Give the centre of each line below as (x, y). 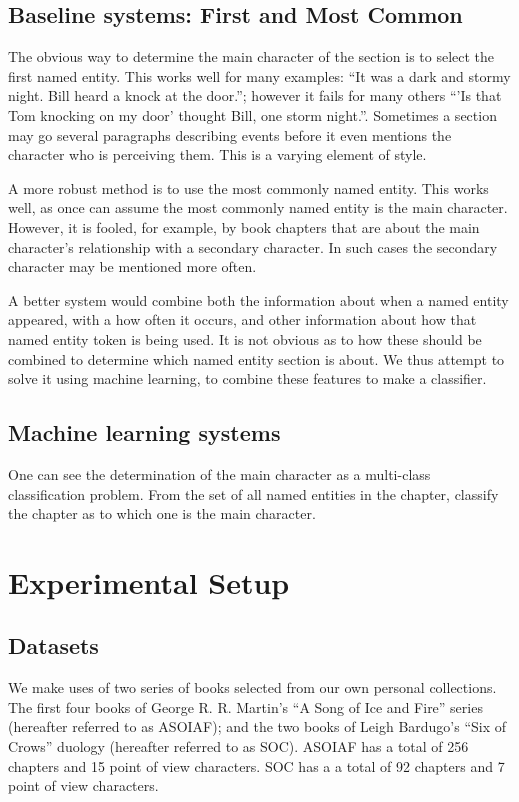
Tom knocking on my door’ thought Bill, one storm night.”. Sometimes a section (252, 114)
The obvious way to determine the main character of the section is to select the (251, 56)
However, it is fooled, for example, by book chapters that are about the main (244, 226)
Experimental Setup (149, 581)
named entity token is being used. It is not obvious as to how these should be (245, 338)
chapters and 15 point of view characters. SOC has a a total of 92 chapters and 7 (256, 765)
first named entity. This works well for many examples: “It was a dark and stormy (259, 75)
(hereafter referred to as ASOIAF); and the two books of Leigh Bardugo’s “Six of (257, 726)
